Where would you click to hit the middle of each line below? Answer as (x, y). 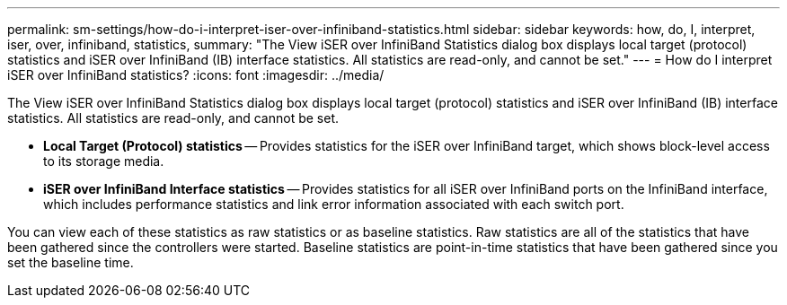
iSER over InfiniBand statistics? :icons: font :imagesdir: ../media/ (196, 75)
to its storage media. (104, 161)
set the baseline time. (71, 262)
